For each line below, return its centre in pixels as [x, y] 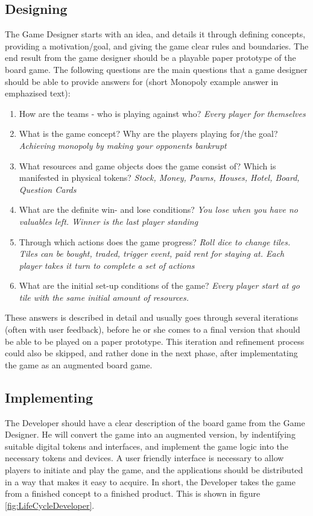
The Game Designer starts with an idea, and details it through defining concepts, [155, 34]
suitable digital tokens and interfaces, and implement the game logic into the [147, 446]
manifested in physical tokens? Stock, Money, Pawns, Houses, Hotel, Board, [159, 178]
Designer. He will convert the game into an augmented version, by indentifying [150, 434]
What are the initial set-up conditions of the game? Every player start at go [159, 285]
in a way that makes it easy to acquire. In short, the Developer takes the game [150, 481]
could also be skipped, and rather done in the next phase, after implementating [151, 353]
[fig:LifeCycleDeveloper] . [50, 505]
